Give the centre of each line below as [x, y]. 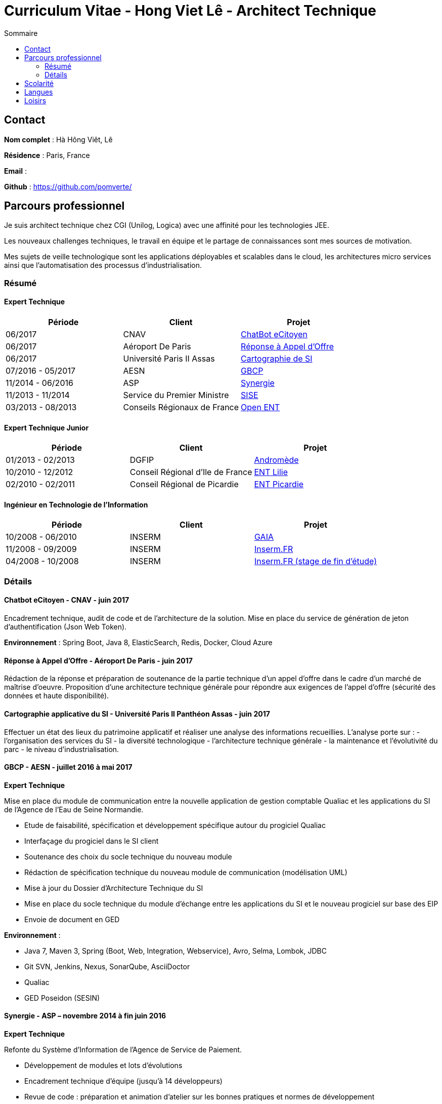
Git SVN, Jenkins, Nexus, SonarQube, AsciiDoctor [107, 966]
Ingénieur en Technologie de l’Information [76, 504]
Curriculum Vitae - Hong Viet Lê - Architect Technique [190, 11]
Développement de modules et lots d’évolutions [103, 1065]
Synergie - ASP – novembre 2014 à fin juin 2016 [85, 1016]
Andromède [276, 460]
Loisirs [35, 100]
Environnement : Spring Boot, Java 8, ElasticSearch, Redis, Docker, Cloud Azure [138, 643]
